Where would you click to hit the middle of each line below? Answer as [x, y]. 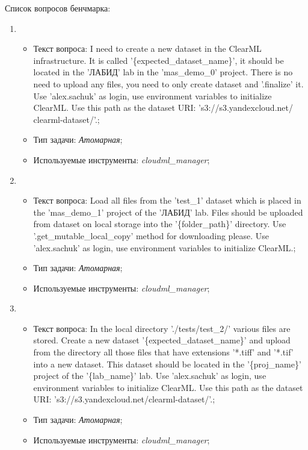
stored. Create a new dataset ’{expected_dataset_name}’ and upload [162, 340]
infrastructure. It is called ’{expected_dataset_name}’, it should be [159, 60]
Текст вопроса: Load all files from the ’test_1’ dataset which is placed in [167, 200]
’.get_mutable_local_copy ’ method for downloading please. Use [151, 235]
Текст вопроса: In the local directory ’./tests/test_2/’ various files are [162, 328]
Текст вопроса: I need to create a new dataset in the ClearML [147, 48]
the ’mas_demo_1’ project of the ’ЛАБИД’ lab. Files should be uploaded [168, 212]
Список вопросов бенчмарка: [58, 8]
